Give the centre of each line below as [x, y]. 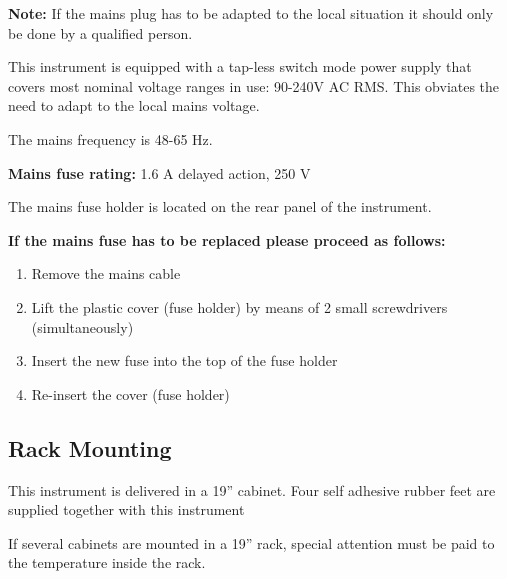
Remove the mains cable [106, 273]
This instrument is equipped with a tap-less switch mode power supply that [240, 66]
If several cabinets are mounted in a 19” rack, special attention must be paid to [251, 542]
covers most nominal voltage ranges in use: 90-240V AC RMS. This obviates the [254, 85]
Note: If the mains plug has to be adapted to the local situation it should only [251, 13]
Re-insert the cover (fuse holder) [130, 393]
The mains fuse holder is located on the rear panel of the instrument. [220, 206]
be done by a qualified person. [100, 32]
